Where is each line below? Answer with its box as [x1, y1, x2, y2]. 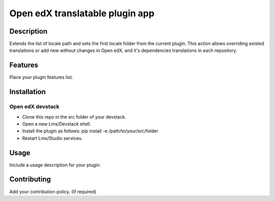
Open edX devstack [9, 103, 60, 110]
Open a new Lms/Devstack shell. [22, 121, 91, 127]
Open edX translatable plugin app [9, 8, 155, 19]
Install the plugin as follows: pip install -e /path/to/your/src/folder [22, 128, 158, 134]
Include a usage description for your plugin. [9, 162, 101, 168]
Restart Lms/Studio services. [22, 135, 83, 141]
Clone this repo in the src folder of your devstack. [22, 113, 127, 120]
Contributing [9, 175, 51, 184]
